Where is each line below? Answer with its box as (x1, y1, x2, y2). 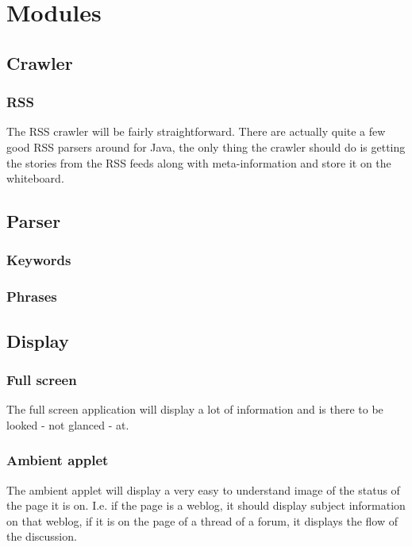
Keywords (6, 250, 71, 270)
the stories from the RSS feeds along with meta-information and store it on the (6, 154, 391, 171)
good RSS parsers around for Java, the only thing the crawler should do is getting (6, 138, 406, 155)
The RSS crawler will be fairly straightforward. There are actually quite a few (6, 123, 386, 140)
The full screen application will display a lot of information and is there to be (6, 401, 383, 418)
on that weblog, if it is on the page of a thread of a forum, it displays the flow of (6, 512, 399, 529)
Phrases (6, 287, 57, 306)
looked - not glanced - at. (6, 416, 129, 433)
